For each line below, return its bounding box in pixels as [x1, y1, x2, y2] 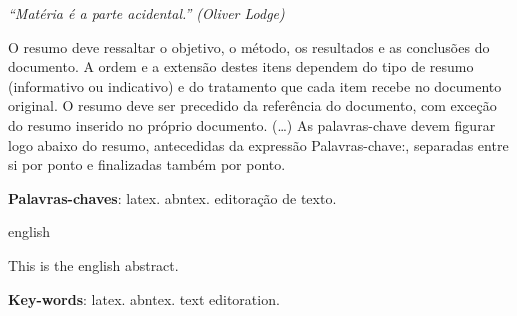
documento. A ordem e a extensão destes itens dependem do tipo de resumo [8, 56, 474, 77]
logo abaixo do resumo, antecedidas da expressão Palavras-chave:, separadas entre [8, 134, 509, 155]
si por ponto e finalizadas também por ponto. [8, 154, 286, 175]
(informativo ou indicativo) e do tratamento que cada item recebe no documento [8, 75, 502, 96]
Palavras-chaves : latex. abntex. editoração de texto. [8, 187, 337, 208]
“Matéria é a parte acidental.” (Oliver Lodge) [8, 3, 285, 23]
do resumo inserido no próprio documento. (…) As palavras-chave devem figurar [8, 114, 496, 135]
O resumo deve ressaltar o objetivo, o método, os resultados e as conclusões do [8, 36, 490, 57]
